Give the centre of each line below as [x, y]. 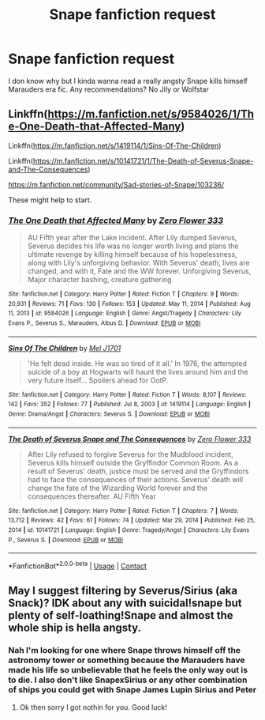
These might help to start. [50, 200]
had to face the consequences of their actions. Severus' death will [135, 479]
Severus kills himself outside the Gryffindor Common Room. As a [133, 462]
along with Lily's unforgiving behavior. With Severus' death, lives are [138, 263]
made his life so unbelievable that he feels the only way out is [128, 670]
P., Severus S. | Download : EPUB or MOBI [66, 540]
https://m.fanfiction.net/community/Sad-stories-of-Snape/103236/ [116, 184]
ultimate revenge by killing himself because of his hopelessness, [132, 254]
